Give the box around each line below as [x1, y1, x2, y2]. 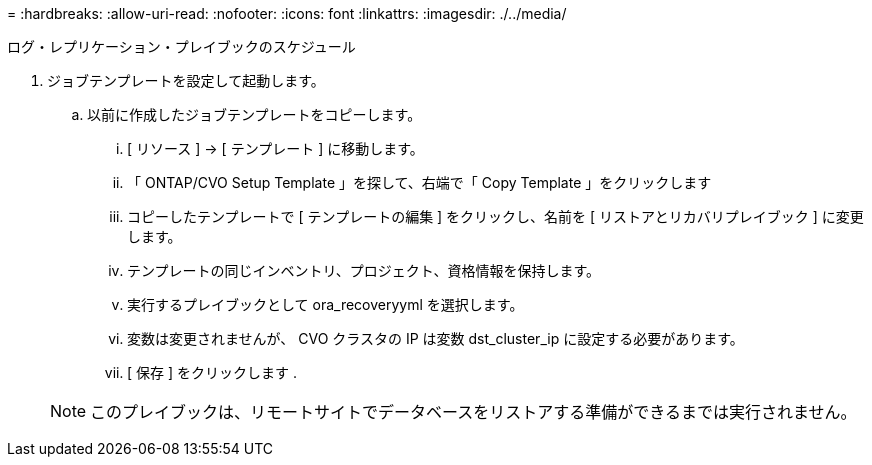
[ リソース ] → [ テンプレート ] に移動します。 [127, 140, 424, 157]
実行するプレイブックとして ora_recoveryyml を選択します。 [127, 296, 524, 313]
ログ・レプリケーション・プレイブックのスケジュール [7, 38, 356, 55]
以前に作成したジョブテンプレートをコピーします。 [87, 106, 422, 123]
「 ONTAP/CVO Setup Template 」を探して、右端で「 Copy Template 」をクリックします [127, 174, 712, 191]
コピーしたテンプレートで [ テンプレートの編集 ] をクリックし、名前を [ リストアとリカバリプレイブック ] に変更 [127, 208, 864, 225]
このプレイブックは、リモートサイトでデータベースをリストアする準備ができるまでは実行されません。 [90, 402, 857, 422]
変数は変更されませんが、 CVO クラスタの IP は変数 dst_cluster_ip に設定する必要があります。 [127, 330, 744, 347]
